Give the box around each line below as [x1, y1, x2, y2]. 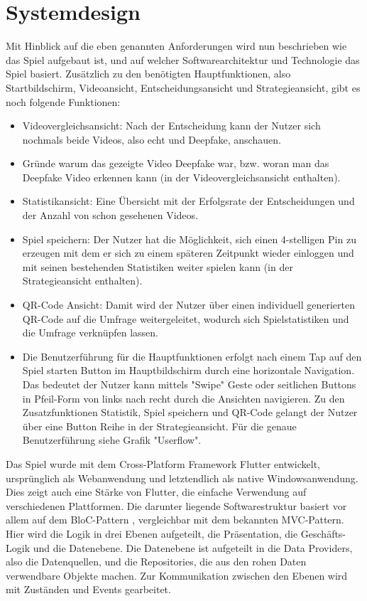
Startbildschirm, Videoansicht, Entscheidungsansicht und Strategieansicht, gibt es [6, 80, 361, 95]
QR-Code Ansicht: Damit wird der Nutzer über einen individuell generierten [22, 297, 355, 312]
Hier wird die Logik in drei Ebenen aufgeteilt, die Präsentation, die [6, 526, 298, 541]
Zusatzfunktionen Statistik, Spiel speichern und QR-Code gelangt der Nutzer [22, 405, 358, 420]
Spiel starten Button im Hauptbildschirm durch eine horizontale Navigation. [22, 363, 355, 378]
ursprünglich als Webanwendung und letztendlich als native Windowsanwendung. [6, 470, 358, 485]
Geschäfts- [300, 526, 346, 541]
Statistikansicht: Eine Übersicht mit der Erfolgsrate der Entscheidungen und [22, 193, 355, 208]
